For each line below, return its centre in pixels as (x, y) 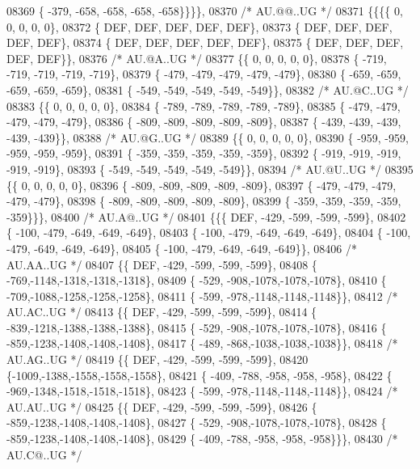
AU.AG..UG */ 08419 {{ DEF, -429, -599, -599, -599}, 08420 (157, 359)
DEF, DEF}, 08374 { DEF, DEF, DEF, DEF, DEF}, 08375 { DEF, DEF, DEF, (205, 42)
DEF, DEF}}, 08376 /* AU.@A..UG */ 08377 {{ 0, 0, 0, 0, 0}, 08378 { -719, (197, 58)
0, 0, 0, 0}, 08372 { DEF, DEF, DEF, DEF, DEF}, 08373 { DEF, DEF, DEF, (199, 26)
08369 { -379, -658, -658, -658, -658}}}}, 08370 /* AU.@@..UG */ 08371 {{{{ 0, (205, 11)
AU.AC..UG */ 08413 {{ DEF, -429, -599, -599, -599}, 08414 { (162, 312)
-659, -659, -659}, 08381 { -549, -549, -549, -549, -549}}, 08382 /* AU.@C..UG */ (208, 89)
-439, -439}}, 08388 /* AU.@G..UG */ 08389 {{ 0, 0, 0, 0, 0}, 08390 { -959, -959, (208, 137)
